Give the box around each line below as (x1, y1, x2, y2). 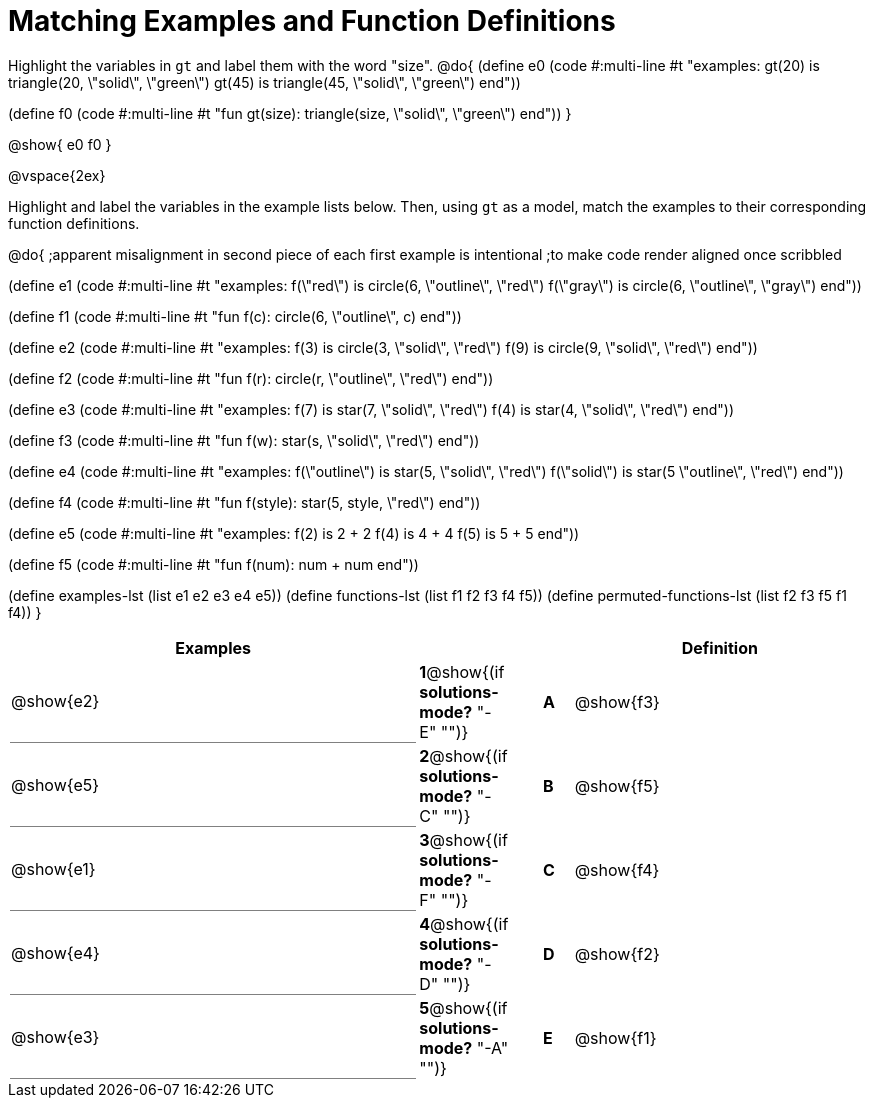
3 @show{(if (419, 829, 508, 850)
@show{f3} (574, 691, 660, 712)
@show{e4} (11, 943, 100, 964)
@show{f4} (574, 859, 660, 880)
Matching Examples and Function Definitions (8, 4, 616, 38)
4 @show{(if (419, 913, 509, 934)
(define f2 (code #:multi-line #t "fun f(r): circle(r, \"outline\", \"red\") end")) (8, 369, 494, 387)
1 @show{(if (419, 661, 505, 682)
